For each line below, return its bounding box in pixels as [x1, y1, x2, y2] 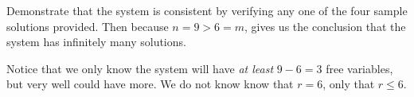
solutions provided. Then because [6, 17, 169, 34]
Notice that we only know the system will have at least [6, 60, 274, 76]
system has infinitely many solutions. [6, 33, 186, 50]
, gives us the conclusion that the [244, 17, 406, 34]
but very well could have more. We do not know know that [6, 76, 294, 92]
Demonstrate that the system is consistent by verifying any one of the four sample [6, 2, 408, 18]
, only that [322, 76, 375, 92]
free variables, [326, 60, 393, 76]
